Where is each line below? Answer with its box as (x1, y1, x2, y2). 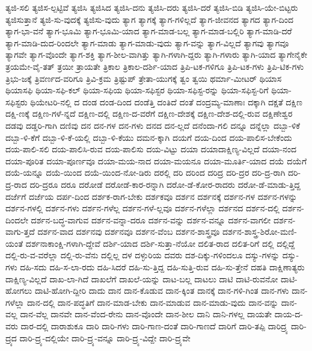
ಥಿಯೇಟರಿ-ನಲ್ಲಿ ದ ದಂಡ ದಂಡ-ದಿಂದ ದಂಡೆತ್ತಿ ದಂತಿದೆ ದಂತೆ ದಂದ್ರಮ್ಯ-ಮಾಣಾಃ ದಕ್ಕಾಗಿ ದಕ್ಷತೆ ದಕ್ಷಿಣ (30, 95, 303, 108)
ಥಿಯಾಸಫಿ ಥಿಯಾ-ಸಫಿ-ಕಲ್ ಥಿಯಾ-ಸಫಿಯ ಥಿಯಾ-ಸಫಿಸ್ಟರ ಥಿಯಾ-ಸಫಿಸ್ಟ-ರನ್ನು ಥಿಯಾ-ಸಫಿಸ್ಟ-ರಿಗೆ (5, 84, 269, 96)
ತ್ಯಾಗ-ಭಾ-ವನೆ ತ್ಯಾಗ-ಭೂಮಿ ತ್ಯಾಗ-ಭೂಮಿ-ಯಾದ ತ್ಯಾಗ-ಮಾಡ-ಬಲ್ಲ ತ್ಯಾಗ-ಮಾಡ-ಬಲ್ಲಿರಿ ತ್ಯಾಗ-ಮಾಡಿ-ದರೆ (5, 25, 292, 37)
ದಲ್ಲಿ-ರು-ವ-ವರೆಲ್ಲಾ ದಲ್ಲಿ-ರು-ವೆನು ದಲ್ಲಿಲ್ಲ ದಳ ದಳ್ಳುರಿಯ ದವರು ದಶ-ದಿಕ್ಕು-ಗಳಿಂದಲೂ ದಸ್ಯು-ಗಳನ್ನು (5, 249, 280, 261)
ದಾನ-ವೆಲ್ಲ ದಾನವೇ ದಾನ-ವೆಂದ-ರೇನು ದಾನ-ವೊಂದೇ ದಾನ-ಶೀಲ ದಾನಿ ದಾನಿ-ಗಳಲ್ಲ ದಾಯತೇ (20, 308, 272, 320)
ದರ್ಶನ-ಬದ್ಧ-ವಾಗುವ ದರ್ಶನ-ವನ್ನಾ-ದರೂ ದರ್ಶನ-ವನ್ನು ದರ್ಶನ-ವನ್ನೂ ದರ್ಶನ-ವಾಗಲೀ (31, 213, 271, 226)
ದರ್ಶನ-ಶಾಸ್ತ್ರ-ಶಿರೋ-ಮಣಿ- (222, 225, 297, 238)
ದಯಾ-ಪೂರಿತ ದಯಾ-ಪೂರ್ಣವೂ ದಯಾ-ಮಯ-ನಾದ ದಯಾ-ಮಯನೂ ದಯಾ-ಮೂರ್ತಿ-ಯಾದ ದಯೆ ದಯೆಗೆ (5, 154, 307, 167)
